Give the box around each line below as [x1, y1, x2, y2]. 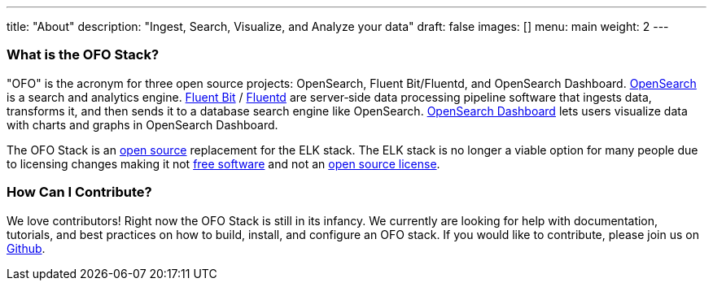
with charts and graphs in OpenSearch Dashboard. [7, 117, 278, 132]
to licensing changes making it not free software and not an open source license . [7, 156, 440, 171]
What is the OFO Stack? [7, 46, 160, 63]
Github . [7, 241, 46, 255]
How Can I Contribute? [7, 184, 152, 201]
